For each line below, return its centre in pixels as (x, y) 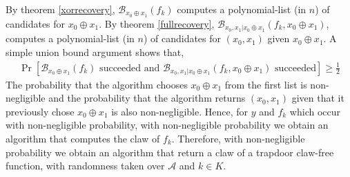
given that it (318, 98)
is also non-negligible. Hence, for (179, 111)
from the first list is (266, 84)
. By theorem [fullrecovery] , (157, 23)
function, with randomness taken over (85, 166)
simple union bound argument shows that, (95, 52)
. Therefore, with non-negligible (238, 138)
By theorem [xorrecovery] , (60, 9)
